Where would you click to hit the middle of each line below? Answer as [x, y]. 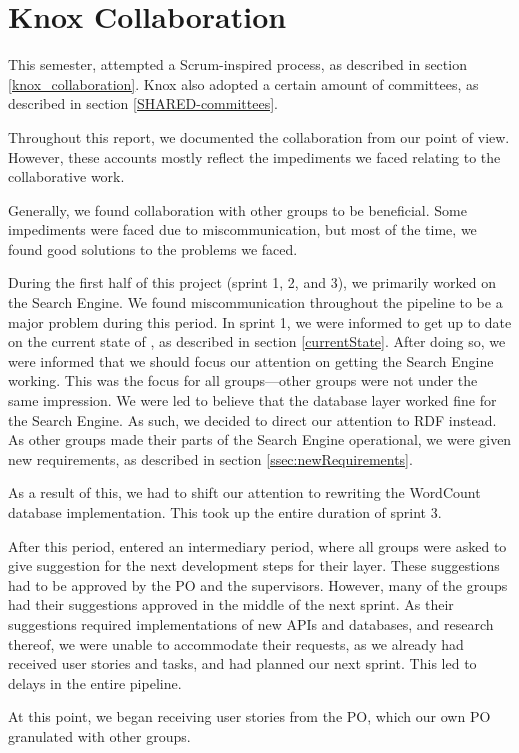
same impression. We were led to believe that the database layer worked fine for [252, 400]
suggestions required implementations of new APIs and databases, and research [251, 623]
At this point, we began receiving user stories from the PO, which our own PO [249, 716]
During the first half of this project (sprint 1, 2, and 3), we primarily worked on [252, 282]
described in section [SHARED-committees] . [143, 103]
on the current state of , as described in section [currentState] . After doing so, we [257, 341]
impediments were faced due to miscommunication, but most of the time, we [242, 229]
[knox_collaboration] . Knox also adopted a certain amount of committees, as [243, 83]
